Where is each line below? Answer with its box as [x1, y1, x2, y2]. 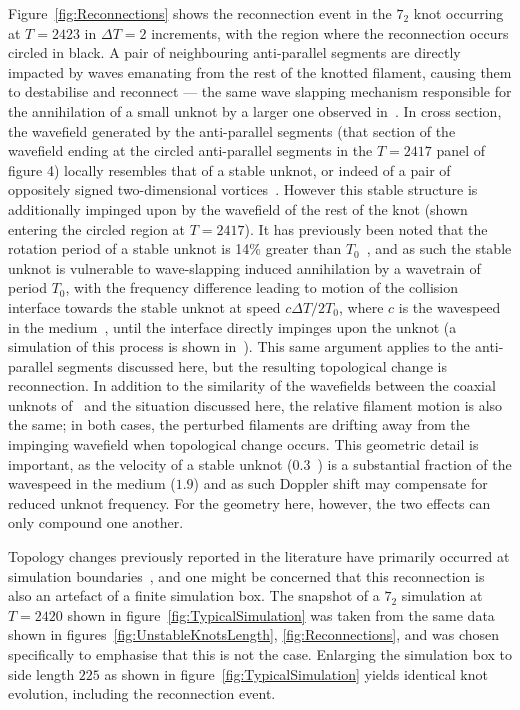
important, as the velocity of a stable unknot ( [8, 453, 293, 474]
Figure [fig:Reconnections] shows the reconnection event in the [8, 3, 392, 23]
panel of [436, 140, 486, 161]
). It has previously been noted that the [244, 218, 488, 239]
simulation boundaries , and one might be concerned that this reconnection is [8, 565, 485, 586]
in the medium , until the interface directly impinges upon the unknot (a [8, 316, 457, 337]
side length [8, 663, 75, 684]
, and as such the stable [366, 238, 512, 259]
